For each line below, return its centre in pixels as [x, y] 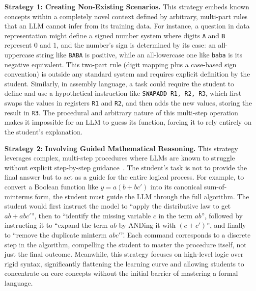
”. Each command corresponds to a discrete [185, 234]
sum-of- [215, 186]
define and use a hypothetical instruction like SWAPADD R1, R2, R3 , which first [123, 93]
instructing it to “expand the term [56, 225]
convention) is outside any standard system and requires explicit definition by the [127, 74]
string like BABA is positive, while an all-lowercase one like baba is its [140, 55]
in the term [175, 215]
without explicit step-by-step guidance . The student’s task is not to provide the [126, 167]
